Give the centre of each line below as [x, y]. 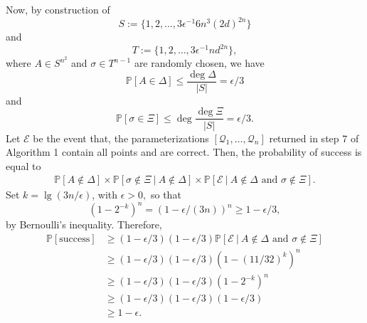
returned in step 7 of [314, 138]
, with [105, 195]
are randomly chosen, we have [199, 63]
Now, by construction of [58, 9]
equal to [23, 165]
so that [166, 195]
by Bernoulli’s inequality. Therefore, [84, 224]
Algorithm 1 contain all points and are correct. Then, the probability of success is [184, 152]
